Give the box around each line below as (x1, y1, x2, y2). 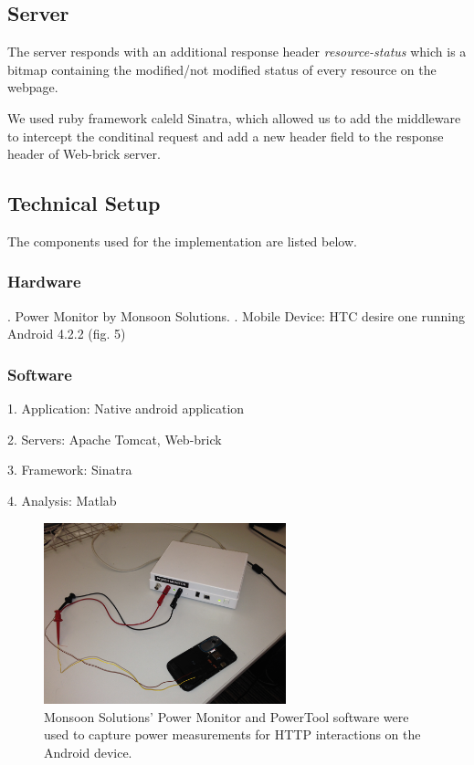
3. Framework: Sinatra (7, 460, 132, 479)
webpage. (7, 78, 58, 97)
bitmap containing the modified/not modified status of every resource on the (7, 59, 437, 79)
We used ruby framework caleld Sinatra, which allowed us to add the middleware (7, 108, 461, 127)
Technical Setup (7, 189, 161, 217)
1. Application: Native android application (7, 399, 245, 418)
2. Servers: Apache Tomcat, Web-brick (7, 429, 222, 448)
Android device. (44, 742, 132, 761)
